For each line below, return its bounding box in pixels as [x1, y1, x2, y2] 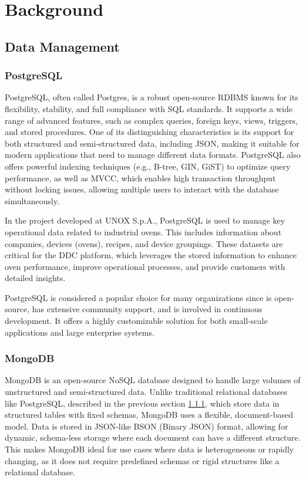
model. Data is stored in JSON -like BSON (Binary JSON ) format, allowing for [5, 420, 288, 432]
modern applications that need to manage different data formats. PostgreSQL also [5, 148, 301, 161]
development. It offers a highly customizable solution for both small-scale [5, 315, 268, 327]
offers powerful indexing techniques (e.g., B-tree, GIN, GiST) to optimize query [5, 160, 291, 172]
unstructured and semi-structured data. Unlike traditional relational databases [5, 386, 287, 398]
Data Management [5, 37, 120, 55]
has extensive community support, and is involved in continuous [32, 303, 263, 315]
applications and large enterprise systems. [5, 326, 154, 338]
